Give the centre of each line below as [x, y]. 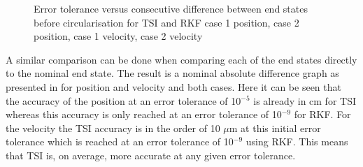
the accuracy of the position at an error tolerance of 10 [123, 100]
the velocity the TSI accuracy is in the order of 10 [113, 128]
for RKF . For [322, 114]
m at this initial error [275, 128]
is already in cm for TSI [305, 100]
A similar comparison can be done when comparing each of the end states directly [181, 59]
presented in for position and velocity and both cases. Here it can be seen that [173, 86]
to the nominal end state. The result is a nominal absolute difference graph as [172, 73]
